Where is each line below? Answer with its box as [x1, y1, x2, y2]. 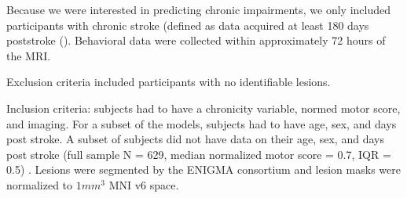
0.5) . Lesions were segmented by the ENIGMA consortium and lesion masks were [6, 161, 401, 178]
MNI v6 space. [108, 176, 179, 193]
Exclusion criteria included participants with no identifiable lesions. [6, 74, 331, 90]
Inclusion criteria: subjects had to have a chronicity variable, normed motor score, [6, 99, 401, 116]
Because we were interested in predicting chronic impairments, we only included [6, 2, 391, 17]
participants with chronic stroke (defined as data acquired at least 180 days [6, 16, 369, 33]
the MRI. [6, 47, 51, 63]
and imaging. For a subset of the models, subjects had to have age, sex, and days [6, 115, 397, 131]
